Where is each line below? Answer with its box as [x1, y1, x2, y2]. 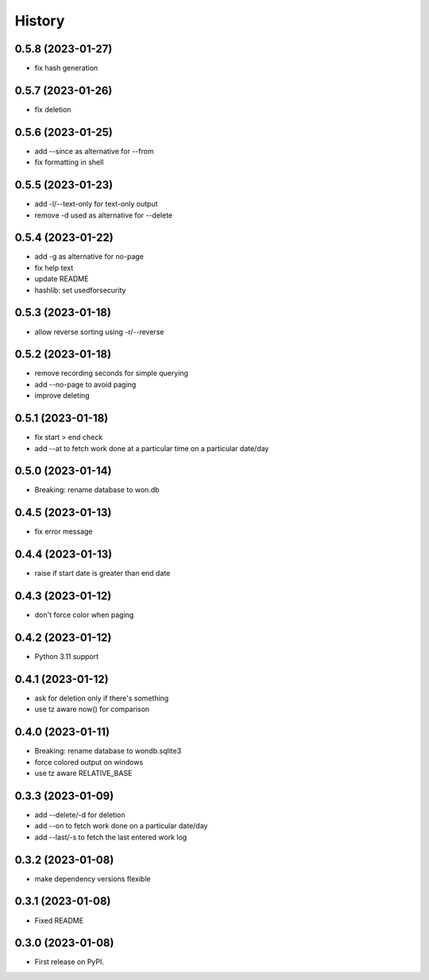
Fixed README [34, 916, 83, 925]
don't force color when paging [34, 610, 134, 619]
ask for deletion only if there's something [34, 693, 169, 703]
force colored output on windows [34, 757, 144, 766]
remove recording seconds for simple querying [34, 368, 188, 378]
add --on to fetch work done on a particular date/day [34, 821, 208, 831]
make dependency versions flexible [34, 874, 151, 883]
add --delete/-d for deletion [34, 810, 126, 820]
